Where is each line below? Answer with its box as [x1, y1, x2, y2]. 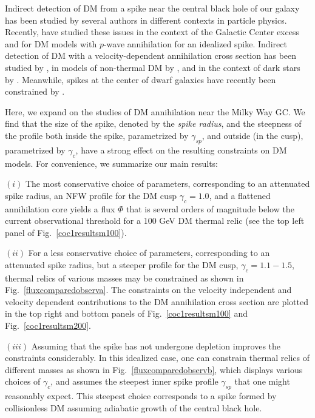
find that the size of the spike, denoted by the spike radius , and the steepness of [5, 117, 302, 130]
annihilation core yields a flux [5, 202, 115, 215]
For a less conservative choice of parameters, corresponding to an [28, 246, 270, 259]
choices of [5, 375, 41, 388]
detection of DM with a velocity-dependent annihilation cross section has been [5, 49, 297, 62]
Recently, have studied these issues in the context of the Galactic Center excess [5, 25, 299, 38]
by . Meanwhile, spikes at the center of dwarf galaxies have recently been [5, 73, 276, 86]
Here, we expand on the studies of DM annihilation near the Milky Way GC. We [5, 105, 305, 118]
